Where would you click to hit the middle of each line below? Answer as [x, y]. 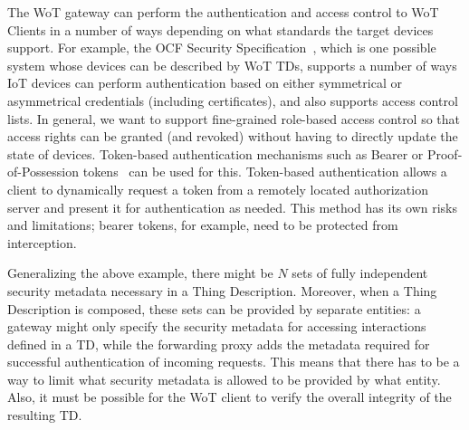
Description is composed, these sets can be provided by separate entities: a [214, 308]
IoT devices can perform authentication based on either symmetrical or [205, 83]
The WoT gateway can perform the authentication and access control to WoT [223, 12]
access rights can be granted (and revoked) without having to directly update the [233, 136]
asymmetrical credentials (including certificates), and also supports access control [233, 100]
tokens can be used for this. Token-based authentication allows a [265, 172]
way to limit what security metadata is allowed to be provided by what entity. [224, 379]
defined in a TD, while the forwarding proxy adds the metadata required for [219, 344]
